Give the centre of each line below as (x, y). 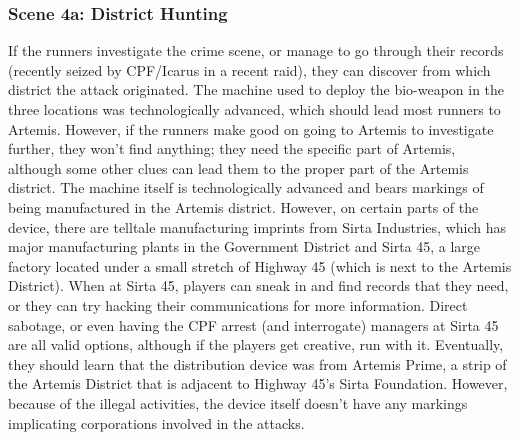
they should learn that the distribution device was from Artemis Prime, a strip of (257, 363)
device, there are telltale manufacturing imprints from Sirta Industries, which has (257, 226)
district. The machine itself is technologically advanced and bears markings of (246, 187)
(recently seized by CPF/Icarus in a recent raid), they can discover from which (249, 69)
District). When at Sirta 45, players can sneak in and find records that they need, (258, 285)
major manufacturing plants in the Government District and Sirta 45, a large (244, 246)
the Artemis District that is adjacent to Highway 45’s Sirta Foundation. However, (258, 383)
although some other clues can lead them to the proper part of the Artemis (238, 167)
